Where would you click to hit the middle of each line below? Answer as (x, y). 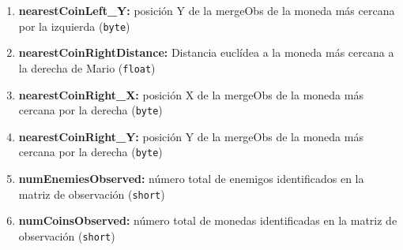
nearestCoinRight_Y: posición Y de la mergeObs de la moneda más (191, 136)
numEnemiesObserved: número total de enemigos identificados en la (191, 178)
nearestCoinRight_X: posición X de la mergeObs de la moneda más (191, 94)
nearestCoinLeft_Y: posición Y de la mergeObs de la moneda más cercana (207, 10)
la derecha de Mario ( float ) (87, 67)
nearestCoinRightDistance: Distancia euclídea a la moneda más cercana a (206, 52)
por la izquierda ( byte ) (74, 26)
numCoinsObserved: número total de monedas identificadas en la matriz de (208, 220)
